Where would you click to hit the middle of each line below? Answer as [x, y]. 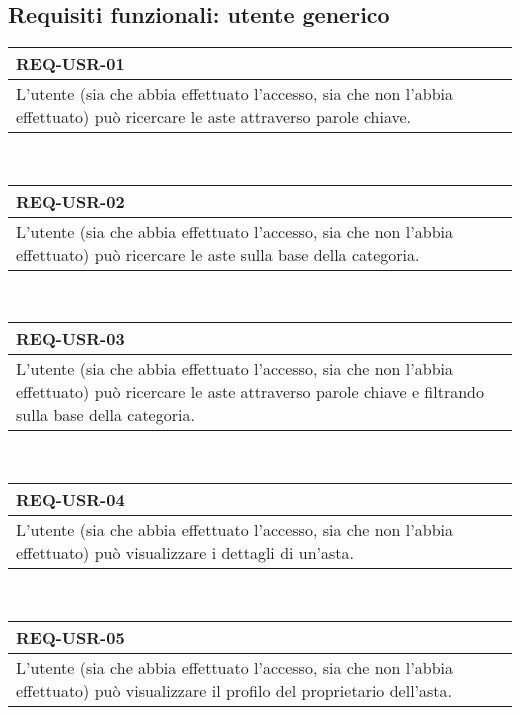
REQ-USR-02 [70, 201]
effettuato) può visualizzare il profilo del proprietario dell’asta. [234, 690]
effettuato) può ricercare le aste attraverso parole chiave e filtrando [250, 392]
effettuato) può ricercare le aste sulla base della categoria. [218, 254]
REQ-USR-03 [70, 339]
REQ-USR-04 [70, 499]
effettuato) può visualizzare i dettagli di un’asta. [185, 552]
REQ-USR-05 [70, 637]
